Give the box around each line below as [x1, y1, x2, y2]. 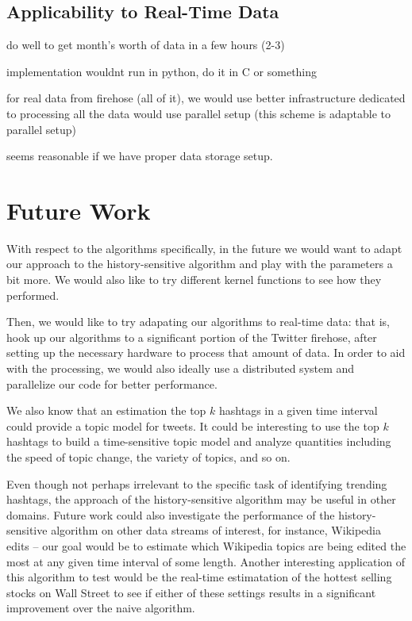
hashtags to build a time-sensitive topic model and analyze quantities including [6, 433, 391, 450]
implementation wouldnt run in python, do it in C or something [6, 63, 318, 79]
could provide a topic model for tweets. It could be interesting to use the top [6, 417, 379, 434]
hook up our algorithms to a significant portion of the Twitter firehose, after [6, 328, 377, 345]
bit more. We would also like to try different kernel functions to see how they [6, 271, 382, 288]
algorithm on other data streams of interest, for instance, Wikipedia [51, 522, 381, 539]
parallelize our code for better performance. [6, 375, 218, 392]
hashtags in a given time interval [218, 402, 378, 419]
